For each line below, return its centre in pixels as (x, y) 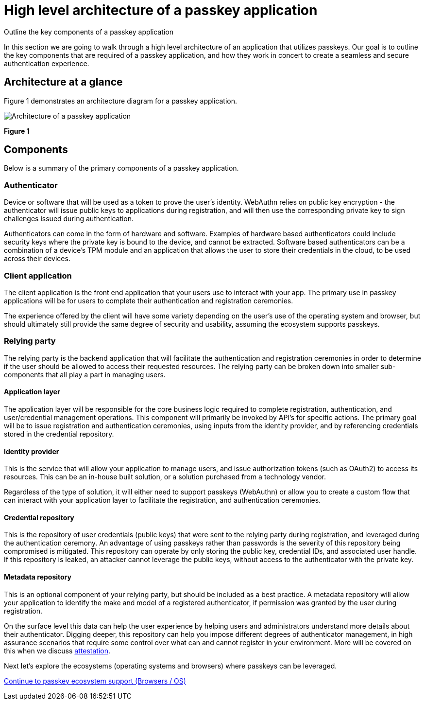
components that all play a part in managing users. (85, 374)
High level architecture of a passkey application (161, 10)
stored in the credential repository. (59, 434)
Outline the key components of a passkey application (89, 32)
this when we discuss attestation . (57, 651)
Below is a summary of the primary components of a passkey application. (121, 168)
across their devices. (37, 259)
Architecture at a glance (63, 82)
